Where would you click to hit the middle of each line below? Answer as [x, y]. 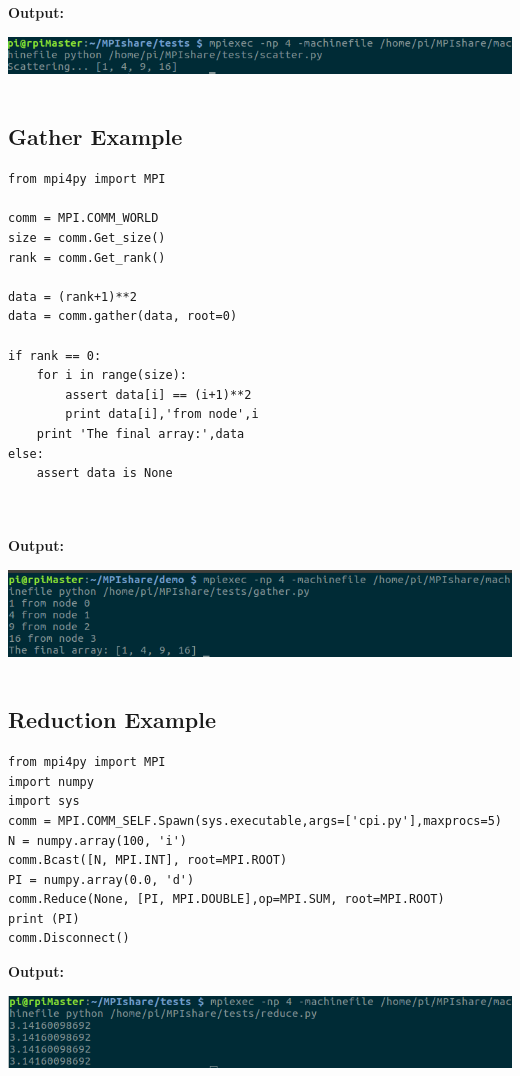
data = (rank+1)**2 [72, 296]
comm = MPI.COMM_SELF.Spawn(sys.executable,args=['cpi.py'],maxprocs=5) [255, 820]
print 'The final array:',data [140, 433]
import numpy [51, 781]
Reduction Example [112, 719]
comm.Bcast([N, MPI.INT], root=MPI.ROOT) [148, 860]
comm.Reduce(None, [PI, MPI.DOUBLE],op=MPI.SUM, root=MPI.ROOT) [226, 899]
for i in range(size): [111, 375]
